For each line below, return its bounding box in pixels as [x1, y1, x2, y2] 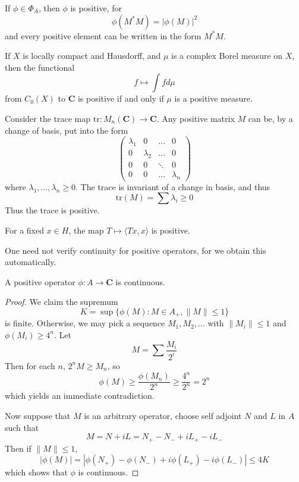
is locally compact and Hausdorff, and [23, 49, 161, 62]
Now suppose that [5, 409, 71, 422]
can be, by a [248, 112, 293, 124]
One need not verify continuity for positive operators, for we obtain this [5, 244, 266, 256]
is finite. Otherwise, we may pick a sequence [5, 317, 165, 329]
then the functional [5, 61, 75, 73]
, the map [68, 223, 104, 236]
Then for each [5, 359, 55, 371]
